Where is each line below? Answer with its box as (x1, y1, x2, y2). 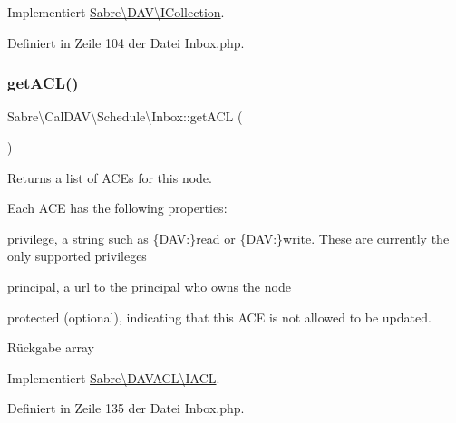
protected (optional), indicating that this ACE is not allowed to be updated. (7, 307, 432, 326)
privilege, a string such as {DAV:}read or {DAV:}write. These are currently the (7, 228, 450, 247)
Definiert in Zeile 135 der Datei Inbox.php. (7, 399, 245, 418)
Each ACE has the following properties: (7, 198, 228, 217)
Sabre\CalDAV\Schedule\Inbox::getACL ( (7, 107, 243, 126)
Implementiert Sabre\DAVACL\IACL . (7, 368, 220, 387)
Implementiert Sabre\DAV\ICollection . (7, 3, 225, 21)
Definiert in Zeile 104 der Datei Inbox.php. (7, 33, 245, 52)
